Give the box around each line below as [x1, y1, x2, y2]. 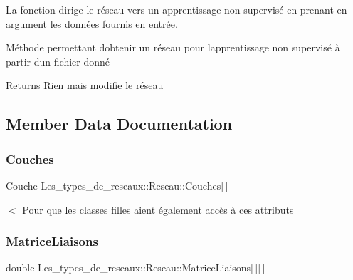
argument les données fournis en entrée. [6, 16, 178, 31]
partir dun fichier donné [6, 53, 110, 68]
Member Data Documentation [6, 113, 233, 135]
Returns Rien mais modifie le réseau [6, 78, 164, 93]
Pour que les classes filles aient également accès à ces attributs [22, 202, 294, 217]
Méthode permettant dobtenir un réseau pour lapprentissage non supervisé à [6, 40, 340, 55]
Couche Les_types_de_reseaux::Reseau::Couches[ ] [6, 177, 228, 192]
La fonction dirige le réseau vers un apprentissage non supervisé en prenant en [6, 2, 347, 16]
